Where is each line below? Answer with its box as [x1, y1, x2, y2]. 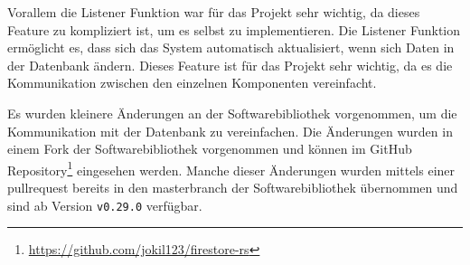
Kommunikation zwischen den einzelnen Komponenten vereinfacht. [7, 73, 377, 92]
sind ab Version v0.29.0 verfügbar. [7, 195, 202, 214]
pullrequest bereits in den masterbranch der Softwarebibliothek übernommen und [7, 178, 458, 196]
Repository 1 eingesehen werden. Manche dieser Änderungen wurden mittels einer [7, 157, 456, 179]
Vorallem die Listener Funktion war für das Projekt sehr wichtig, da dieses [7, 3, 420, 21]
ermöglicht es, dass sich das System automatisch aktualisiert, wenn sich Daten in [7, 38, 455, 57]
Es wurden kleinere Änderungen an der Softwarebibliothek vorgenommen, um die [7, 103, 457, 122]
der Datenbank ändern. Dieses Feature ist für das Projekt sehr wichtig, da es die [7, 55, 453, 74]
